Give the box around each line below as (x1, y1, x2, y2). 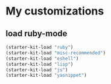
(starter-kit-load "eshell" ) (5, 56, 79, 62)
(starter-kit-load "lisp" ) (5, 61, 74, 67)
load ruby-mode (5, 28, 68, 39)
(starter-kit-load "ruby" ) (5, 44, 74, 50)
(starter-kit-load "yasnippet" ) (5, 73, 87, 79)
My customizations (5, 4, 104, 18)
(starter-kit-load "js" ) (5, 66, 68, 73)
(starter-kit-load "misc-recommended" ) (5, 50, 106, 56)
